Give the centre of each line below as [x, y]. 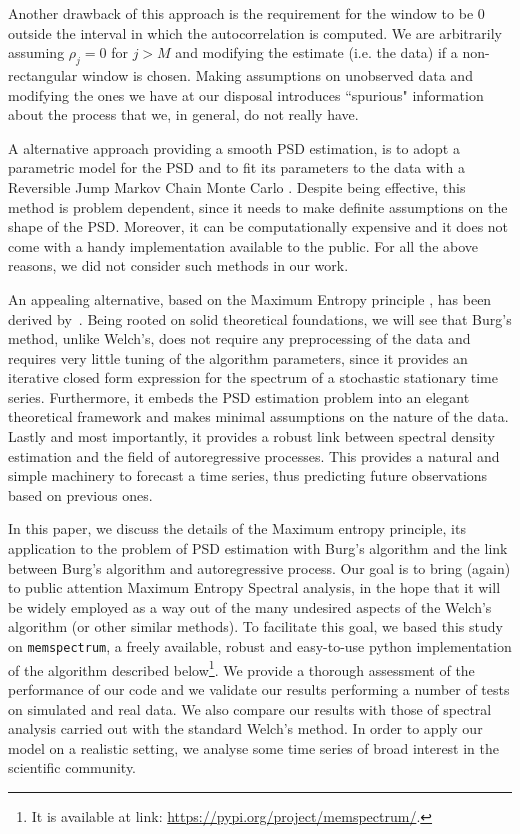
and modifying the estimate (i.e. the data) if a [316, 52]
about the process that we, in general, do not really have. [183, 114]
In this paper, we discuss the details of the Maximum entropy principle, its [237, 528]
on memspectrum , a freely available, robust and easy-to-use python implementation [260, 646]
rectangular [43, 74]
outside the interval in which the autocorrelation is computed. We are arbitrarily [255, 32]
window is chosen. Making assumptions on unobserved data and [277, 74]
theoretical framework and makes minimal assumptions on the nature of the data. [258, 416]
